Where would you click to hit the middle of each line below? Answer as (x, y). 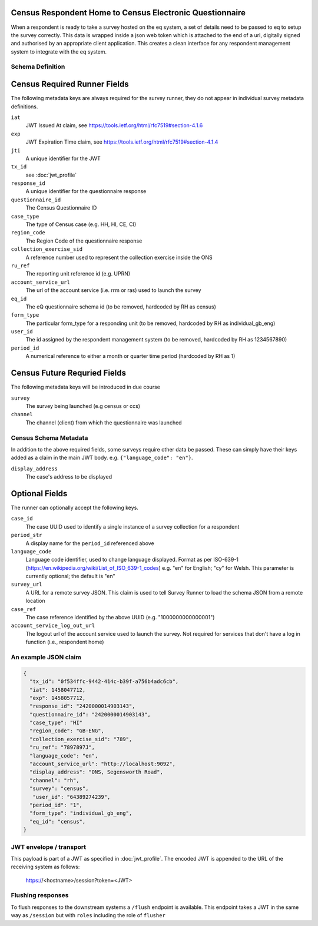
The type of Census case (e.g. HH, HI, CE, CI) (81, 224)
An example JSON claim (46, 657)
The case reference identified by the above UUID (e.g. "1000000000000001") (120, 618)
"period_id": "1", (56, 805)
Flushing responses (40, 895)
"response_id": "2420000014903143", (82, 706)
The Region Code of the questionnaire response (84, 241)
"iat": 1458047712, (58, 690)
